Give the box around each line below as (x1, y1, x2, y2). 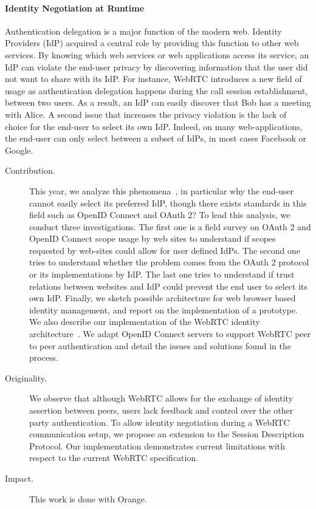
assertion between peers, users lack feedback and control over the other (29, 404, 294, 417)
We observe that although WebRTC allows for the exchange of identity (29, 392, 294, 405)
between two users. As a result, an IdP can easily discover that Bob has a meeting (5, 96, 311, 109)
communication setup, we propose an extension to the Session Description (29, 428, 304, 440)
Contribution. (5, 164, 55, 177)
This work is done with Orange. (29, 492, 147, 505)
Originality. (5, 371, 47, 384)
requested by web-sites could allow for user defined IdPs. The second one (29, 244, 301, 256)
